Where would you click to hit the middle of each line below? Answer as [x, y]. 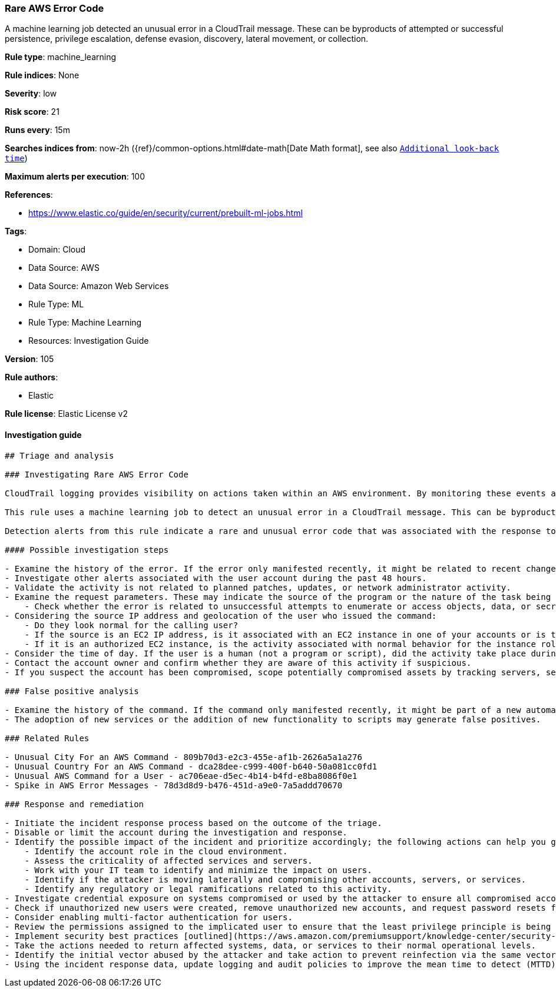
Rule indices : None [42, 75]
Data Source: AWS [64, 268]
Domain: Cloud [57, 250]
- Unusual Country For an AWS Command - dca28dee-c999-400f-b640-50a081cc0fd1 [191, 766]
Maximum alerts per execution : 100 [75, 177]
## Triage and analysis [59, 455]
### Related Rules [47, 738]
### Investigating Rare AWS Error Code [97, 474]
